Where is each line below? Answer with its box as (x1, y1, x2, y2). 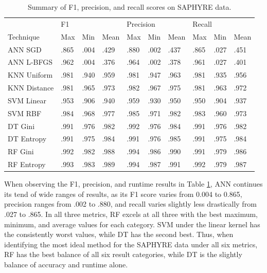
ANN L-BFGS (8, 57, 53, 67)
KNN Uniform (8, 69, 53, 80)
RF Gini (8, 146, 34, 157)
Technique (8, 31, 40, 42)
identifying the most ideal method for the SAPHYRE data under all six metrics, (4, 239, 258, 249)
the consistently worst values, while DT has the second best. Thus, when (4, 229, 234, 240)
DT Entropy (8, 133, 47, 144)
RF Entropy (8, 159, 46, 170)
